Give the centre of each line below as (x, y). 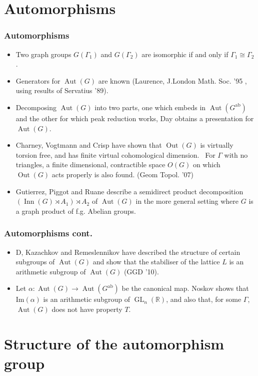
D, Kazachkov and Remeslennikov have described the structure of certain (128, 252)
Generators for (38, 80)
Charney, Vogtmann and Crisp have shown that (89, 145)
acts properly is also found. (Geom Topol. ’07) (122, 174)
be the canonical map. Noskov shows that (185, 288)
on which (206, 164)
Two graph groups (43, 54)
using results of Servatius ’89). (62, 90)
